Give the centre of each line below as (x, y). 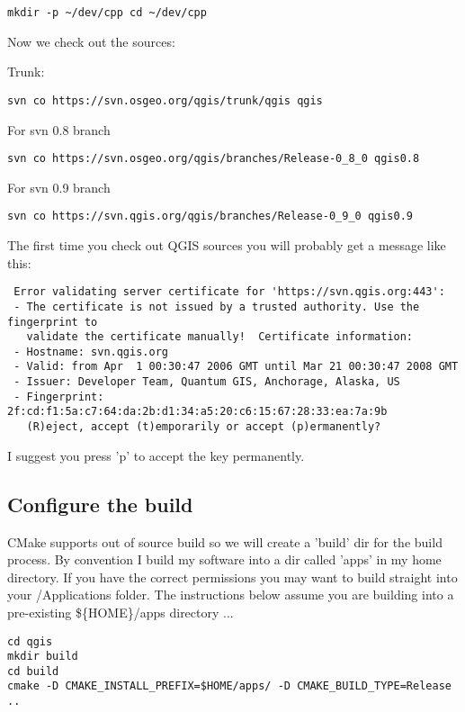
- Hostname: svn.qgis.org (91, 351)
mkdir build (43, 657)
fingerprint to (53, 322)
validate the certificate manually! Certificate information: (220, 337)
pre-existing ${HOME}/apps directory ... (121, 612)
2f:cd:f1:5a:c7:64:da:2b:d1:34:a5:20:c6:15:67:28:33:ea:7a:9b (197, 412)
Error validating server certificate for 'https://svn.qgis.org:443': (229, 292)
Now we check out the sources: (91, 41)
